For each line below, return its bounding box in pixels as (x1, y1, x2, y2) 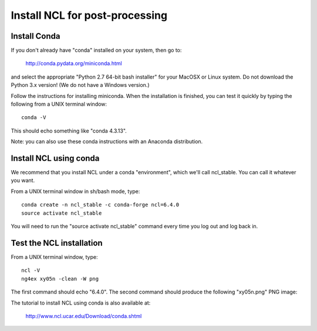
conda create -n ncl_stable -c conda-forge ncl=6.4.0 (21, 201, 179, 208)
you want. (11, 177, 35, 184)
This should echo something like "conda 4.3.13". (11, 127, 127, 134)
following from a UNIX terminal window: (11, 100, 107, 108)
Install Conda (11, 31, 60, 41)
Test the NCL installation (11, 238, 103, 248)
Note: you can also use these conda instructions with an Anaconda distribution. (11, 138, 203, 145)
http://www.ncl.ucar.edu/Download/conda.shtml (25, 312, 142, 319)
